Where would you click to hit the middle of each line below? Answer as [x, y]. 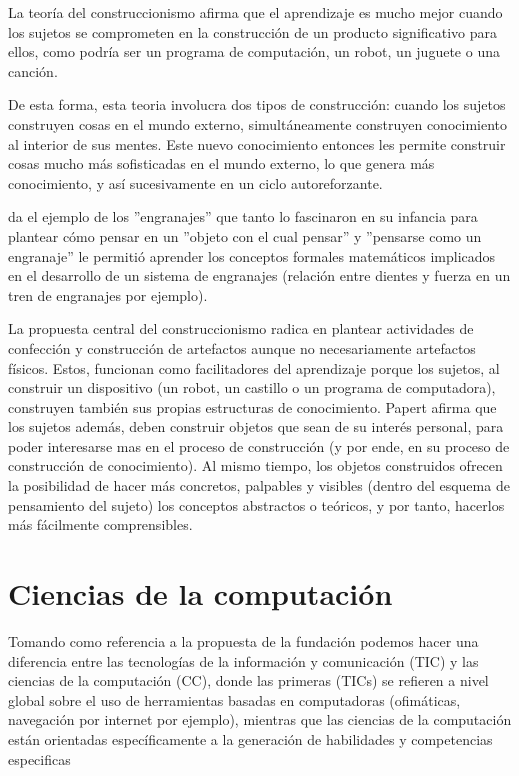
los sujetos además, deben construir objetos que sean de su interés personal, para [256, 426]
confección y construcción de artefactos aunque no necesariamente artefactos [242, 347]
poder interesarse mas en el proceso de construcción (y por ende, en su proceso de [259, 445]
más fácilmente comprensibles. [100, 524]
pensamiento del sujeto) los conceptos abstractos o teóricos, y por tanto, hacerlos [256, 504]
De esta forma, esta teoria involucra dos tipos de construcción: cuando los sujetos [257, 104]
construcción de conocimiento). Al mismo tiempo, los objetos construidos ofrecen [255, 465]
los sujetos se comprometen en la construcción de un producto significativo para [253, 31]
